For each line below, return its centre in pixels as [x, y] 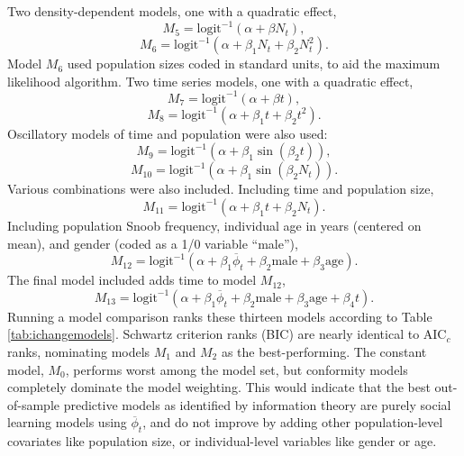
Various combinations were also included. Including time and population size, [221, 189]
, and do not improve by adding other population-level [293, 422]
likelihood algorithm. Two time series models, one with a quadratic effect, [210, 81]
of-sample [34, 404]
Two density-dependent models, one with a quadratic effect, [172, 11]
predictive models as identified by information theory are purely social [257, 404]
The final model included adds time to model [132, 280]
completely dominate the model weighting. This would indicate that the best [219, 387]
